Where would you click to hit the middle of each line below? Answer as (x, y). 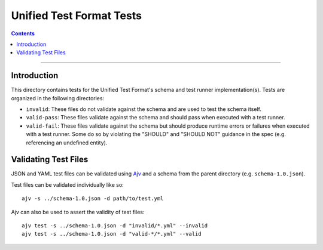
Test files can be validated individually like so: (67, 184)
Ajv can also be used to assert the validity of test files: (78, 212)
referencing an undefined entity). (67, 143)
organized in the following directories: (58, 98)
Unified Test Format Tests (76, 16)
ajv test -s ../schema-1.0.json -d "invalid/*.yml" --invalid (115, 226)
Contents (23, 33)
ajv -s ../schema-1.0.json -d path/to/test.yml (93, 199)
